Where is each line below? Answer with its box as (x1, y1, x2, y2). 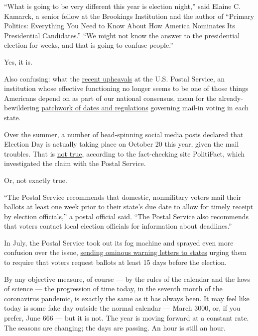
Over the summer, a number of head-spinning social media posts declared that (4, 129, 244, 139)
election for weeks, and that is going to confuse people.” (4, 40, 173, 50)
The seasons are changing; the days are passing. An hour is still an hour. (4, 322, 226, 333)
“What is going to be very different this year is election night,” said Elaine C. (4, 1, 241, 11)
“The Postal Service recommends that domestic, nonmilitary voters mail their (4, 191, 241, 202)
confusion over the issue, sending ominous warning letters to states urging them (4, 247, 247, 257)
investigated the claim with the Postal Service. (4, 158, 146, 168)
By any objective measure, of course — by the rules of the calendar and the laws (4, 273, 251, 284)
